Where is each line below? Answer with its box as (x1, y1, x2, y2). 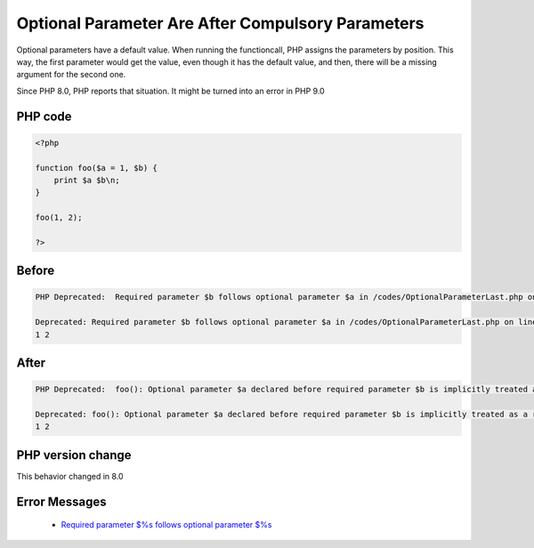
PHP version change (16, 447, 133, 463)
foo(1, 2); (35, 213, 83, 222)
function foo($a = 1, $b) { (35, 163, 158, 173)
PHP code (16, 109, 72, 124)
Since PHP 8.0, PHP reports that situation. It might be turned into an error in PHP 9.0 (16, 85, 325, 96)
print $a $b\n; (53, 174, 120, 185)
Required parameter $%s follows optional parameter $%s (61, 520, 272, 530)
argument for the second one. (16, 69, 126, 80)
